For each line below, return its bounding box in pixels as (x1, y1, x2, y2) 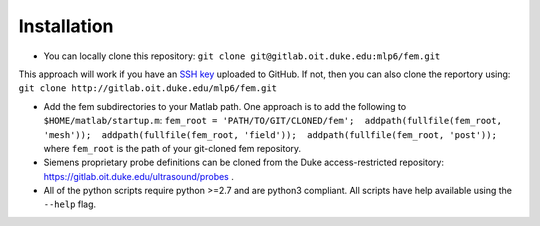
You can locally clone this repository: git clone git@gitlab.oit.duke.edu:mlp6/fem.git (43, 50, 441, 62)
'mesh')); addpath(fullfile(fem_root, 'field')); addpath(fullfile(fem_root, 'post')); (43, 129, 497, 140)
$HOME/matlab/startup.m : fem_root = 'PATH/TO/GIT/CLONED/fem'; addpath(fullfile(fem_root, (43, 115, 502, 127)
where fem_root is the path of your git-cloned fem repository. (43, 142, 302, 154)
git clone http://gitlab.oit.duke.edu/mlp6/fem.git (18, 83, 278, 94)
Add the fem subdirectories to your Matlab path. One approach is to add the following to (43, 100, 407, 112)
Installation (18, 15, 114, 37)
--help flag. (43, 198, 97, 210)
